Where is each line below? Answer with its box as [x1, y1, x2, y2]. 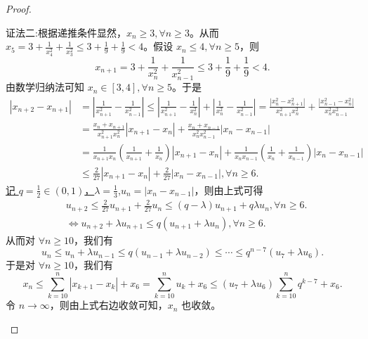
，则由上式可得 [194, 182, 263, 197]
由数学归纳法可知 [6, 79, 84, 94]
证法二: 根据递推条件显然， [6, 25, 126, 39]
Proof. [6, 1, 32, 15]
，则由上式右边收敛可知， [49, 298, 168, 312]
